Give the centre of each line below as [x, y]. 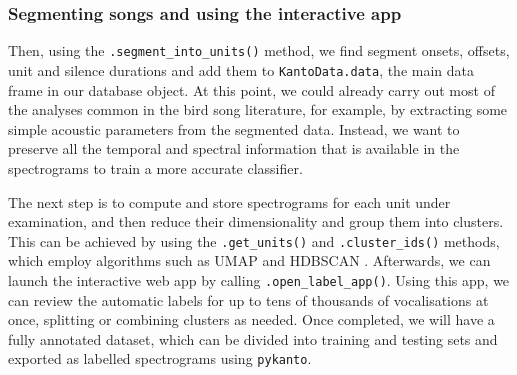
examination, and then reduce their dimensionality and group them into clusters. [256, 221]
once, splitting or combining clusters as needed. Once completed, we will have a [251, 319]
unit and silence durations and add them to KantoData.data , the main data [241, 69]
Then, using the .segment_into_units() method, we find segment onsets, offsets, [259, 50]
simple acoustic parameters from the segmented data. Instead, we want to [234, 128]
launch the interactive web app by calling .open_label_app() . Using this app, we [259, 279]
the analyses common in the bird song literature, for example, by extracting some [258, 109]
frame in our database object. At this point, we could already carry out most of [251, 89]
